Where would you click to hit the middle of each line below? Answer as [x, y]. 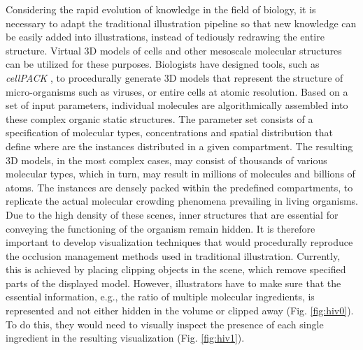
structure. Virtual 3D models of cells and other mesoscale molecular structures [174, 50]
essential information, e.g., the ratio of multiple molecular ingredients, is [160, 297]
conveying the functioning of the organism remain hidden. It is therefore [161, 228]
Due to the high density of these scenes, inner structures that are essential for [172, 214]
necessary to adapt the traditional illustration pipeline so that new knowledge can [181, 23]
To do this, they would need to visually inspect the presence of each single [165, 324]
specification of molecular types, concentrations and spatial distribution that [169, 132]
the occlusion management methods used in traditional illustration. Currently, [173, 255]
